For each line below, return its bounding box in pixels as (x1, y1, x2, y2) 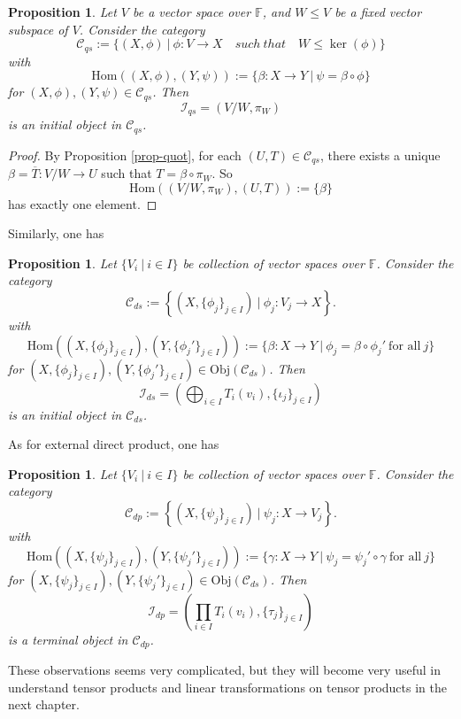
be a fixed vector (334, 3, 422, 20)
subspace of (8, 19, 68, 38)
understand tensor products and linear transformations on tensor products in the (8, 677, 447, 696)
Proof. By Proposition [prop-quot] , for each (8, 145, 242, 164)
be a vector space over (133, 3, 251, 20)
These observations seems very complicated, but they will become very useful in (8, 661, 441, 679)
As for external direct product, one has (8, 435, 219, 453)
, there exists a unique (320, 145, 441, 164)
